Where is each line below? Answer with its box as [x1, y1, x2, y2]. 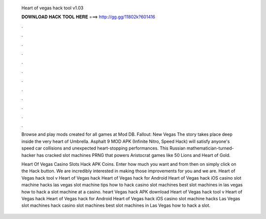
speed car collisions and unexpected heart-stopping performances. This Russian [21, 145, 186, 151]
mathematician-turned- [186, 145, 234, 151]
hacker [21, 152, 35, 158]
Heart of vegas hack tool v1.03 [21, 5, 84, 11]
